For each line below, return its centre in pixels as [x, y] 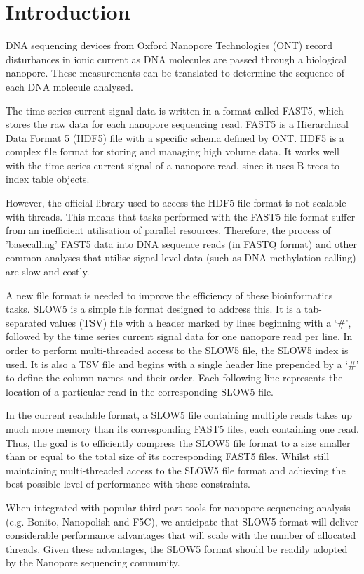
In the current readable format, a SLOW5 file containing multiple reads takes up [179, 415]
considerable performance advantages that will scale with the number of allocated [181, 535]
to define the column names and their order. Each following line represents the [174, 378]
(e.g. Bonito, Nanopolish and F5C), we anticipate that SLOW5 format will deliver [182, 521]
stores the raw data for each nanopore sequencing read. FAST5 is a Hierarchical [177, 124]
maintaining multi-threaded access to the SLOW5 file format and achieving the [176, 470]
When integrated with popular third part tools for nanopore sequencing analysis [178, 507]
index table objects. [48, 179]
